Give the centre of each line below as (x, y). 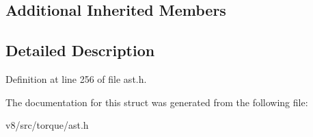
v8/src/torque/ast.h (47, 125)
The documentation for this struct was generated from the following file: (157, 102)
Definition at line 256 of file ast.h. (76, 78)
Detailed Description (80, 50)
